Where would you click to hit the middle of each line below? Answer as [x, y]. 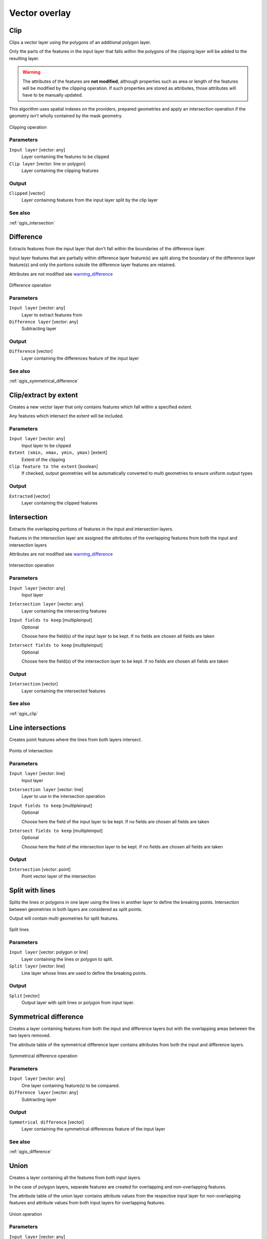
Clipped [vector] [27, 193]
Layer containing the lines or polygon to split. [67, 959]
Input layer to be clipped [46, 446]
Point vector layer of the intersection [59, 876]
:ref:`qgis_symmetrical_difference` [44, 381]
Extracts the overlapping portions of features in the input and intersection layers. [91, 529]
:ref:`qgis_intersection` [32, 223]
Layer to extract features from [52, 315]
